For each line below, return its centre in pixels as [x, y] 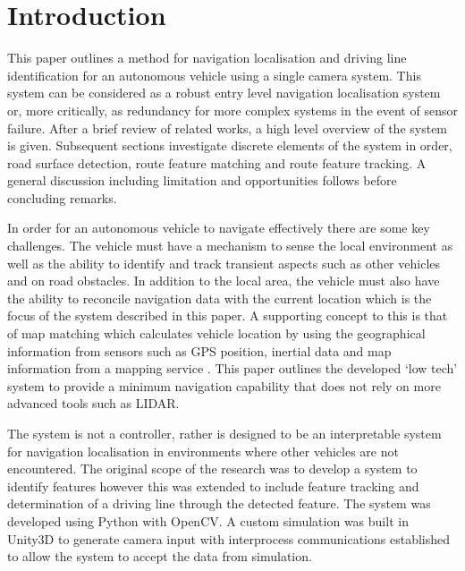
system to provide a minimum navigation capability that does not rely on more [224, 385]
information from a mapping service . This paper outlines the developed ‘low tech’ [232, 368]
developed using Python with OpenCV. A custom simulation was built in [208, 520]
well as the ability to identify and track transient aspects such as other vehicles [224, 263]
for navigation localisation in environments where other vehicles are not [203, 451]
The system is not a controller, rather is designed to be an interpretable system [224, 433]
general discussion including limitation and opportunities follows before [202, 180]
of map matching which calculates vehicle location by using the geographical [216, 333]
